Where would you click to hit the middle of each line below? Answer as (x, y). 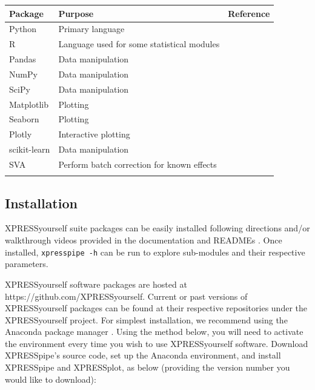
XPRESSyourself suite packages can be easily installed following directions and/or (157, 228)
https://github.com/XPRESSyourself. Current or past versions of (126, 296)
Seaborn (24, 119)
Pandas (23, 59)
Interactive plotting (94, 134)
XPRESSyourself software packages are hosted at (96, 284)
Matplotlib (29, 104)
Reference (249, 13)
